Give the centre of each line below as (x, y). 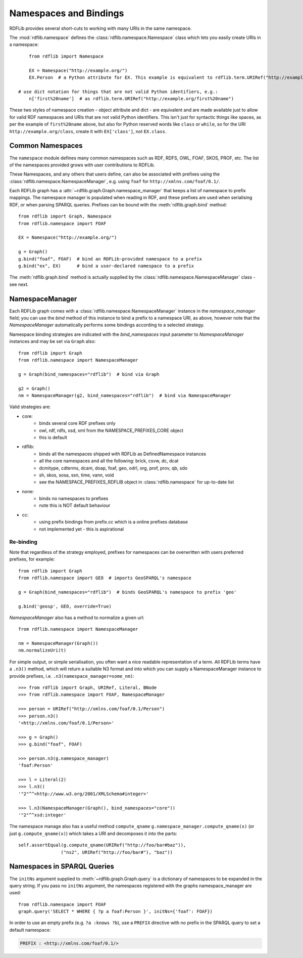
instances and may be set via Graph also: (53, 341)
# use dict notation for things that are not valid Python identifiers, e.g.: (118, 92)
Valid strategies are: (30, 407)
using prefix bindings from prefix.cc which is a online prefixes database (113, 522)
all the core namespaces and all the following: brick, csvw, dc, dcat (109, 461)
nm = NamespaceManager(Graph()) (58, 643)
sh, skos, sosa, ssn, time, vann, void (77, 475)
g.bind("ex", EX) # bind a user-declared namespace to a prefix (106, 266)
